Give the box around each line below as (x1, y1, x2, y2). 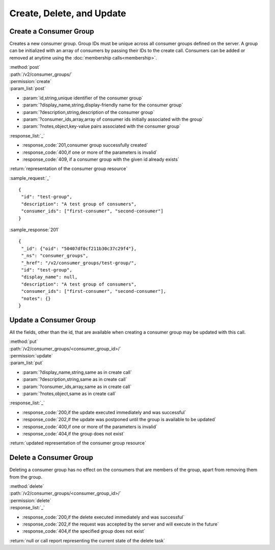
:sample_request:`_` (9, 175, 51, 181)
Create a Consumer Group (9, 27, 94, 36)
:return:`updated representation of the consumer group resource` (9, 440, 146, 446)
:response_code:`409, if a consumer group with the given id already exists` (22, 156, 179, 162)
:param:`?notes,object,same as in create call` (22, 390, 117, 397)
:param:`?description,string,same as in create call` (22, 376, 127, 382)
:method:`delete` (9, 483, 44, 489)
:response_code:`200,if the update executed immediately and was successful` (22, 409, 186, 415)
